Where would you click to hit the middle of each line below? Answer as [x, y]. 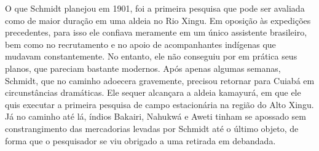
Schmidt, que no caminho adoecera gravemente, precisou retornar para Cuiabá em [160, 80]
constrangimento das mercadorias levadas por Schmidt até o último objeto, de [152, 128]
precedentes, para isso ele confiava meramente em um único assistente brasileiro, [156, 32]
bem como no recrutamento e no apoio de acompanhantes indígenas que [140, 44]
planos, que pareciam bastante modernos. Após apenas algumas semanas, [143, 68]
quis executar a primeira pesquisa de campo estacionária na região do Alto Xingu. [159, 104]
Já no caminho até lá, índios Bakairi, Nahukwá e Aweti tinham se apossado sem [156, 116]
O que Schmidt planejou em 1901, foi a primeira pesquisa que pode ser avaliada [155, 8]
